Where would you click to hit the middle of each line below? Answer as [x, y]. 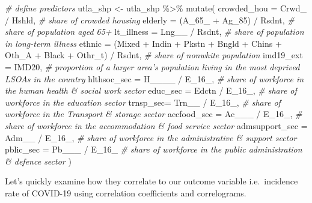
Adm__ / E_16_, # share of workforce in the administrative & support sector [151, 137]
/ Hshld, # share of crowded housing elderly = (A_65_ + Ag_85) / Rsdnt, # [150, 20]
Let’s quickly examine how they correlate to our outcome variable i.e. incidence [151, 181]
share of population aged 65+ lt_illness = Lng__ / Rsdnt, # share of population [154, 32]
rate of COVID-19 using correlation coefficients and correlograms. [126, 192]
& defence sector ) [38, 161]
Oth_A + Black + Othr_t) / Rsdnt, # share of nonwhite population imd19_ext [154, 55]
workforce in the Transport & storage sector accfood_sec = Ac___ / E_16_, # [154, 114]
